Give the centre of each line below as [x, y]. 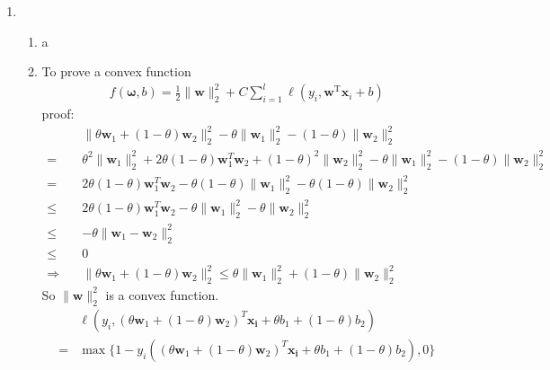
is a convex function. [162, 294]
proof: [58, 114]
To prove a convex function [116, 71]
